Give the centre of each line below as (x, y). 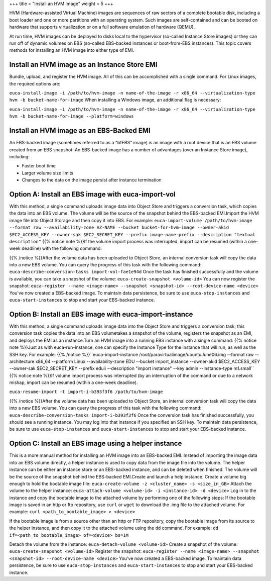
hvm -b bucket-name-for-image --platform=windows (72, 116)
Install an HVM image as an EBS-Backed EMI (80, 131)
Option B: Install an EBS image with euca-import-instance (101, 314)
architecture (22, 361)
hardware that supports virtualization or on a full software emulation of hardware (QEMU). (102, 27)
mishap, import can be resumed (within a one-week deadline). (74, 382)
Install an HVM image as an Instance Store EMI (83, 65)
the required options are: (35, 83)
